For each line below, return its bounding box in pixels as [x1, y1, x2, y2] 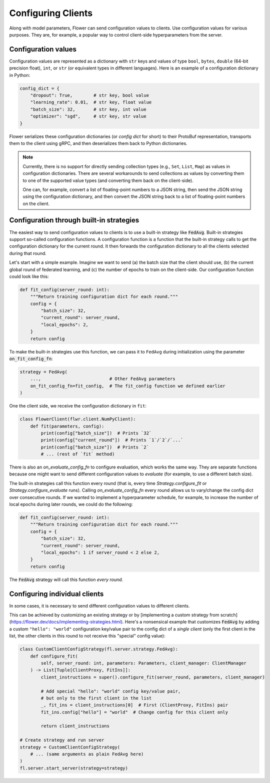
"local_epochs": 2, [40, 321, 88, 327]
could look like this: [9, 273, 49, 279]
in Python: [9, 72, 30, 78]
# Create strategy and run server [19, 737, 104, 743]
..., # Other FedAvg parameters [30, 376, 175, 382]
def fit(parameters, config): [30, 423, 104, 429]
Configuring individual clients [9, 589, 104, 598]
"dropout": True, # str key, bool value [30, 92, 149, 98]
